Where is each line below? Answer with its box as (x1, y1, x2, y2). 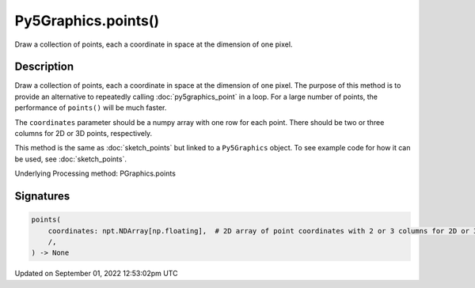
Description (14, 60, 74, 74)
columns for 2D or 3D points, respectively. (14, 129, 153, 138)
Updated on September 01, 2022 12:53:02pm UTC (14, 269, 178, 279)
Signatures (14, 190, 70, 203)
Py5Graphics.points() (14, 12, 160, 29)
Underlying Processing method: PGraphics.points (14, 169, 176, 178)
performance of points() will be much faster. (14, 103, 167, 112)
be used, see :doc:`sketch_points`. (14, 154, 127, 164)
